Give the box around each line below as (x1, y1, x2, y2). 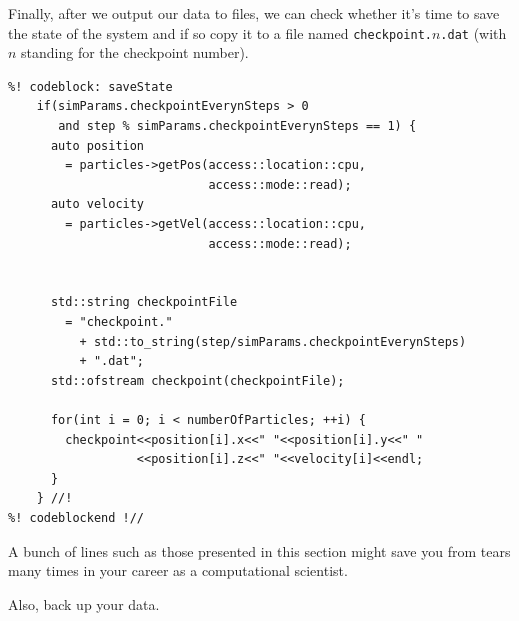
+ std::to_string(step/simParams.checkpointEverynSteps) (79, 334, 467, 349)
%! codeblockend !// (8, 510, 145, 525)
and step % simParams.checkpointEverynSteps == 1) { (58, 119, 417, 134)
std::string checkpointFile (50, 295, 238, 310)
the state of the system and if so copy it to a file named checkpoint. (8, 22, 432, 43)
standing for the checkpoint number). (21, 42, 249, 63)
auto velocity (50, 197, 145, 212)
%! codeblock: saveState (8, 79, 173, 94)
